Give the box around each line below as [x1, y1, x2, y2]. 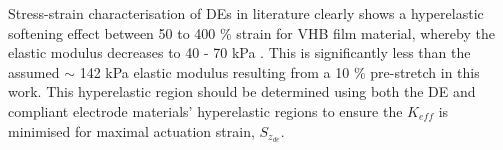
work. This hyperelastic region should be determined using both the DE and [8, 81, 476, 102]
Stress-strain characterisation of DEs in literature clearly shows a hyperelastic [8, 3, 484, 23]
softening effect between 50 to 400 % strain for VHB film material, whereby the [8, 22, 495, 43]
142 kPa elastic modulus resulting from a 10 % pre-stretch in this [79, 61, 480, 82]
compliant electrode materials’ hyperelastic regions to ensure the [8, 100, 403, 121]
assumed [8, 61, 60, 82]
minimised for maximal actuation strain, [8, 120, 255, 141]
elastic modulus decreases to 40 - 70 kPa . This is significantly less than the [8, 42, 471, 63]
